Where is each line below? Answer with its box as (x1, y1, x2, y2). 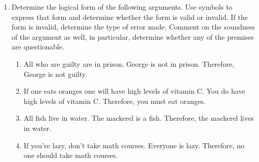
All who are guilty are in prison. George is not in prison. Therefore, (23, 58, 235, 69)
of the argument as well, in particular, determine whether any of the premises (11, 31, 254, 42)
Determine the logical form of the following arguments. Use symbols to (11, 2, 232, 12)
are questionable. (11, 41, 64, 52)
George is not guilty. (23, 68, 87, 79)
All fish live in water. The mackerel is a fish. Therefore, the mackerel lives (23, 113, 254, 123)
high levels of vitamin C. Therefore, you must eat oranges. (23, 95, 206, 106)
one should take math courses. (23, 150, 118, 160)
